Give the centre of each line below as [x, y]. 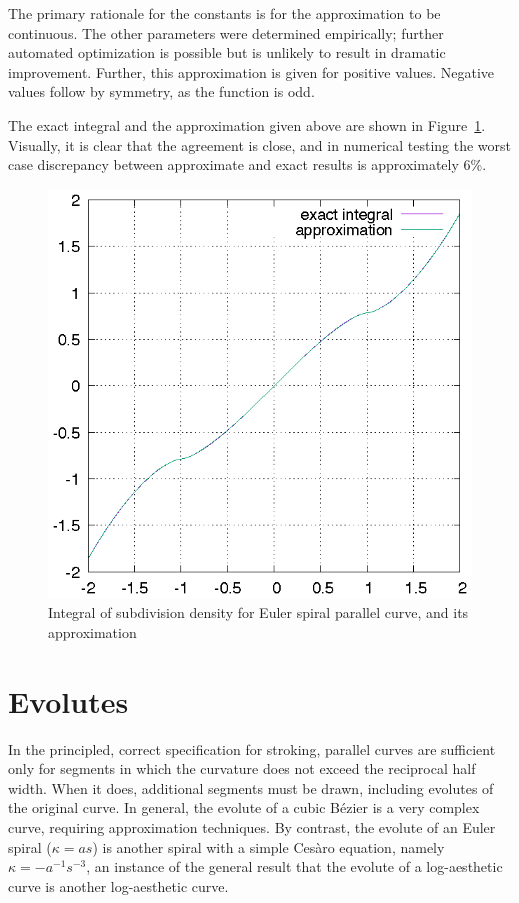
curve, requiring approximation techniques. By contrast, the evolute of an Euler [252, 827]
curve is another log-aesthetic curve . [118, 885]
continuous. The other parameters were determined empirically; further [226, 32]
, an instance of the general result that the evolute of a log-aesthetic [294, 866]
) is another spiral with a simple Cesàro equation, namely [268, 846]
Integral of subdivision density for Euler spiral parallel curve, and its [258, 612]
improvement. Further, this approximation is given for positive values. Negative [251, 71]
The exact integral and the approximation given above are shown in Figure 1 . [247, 124]
